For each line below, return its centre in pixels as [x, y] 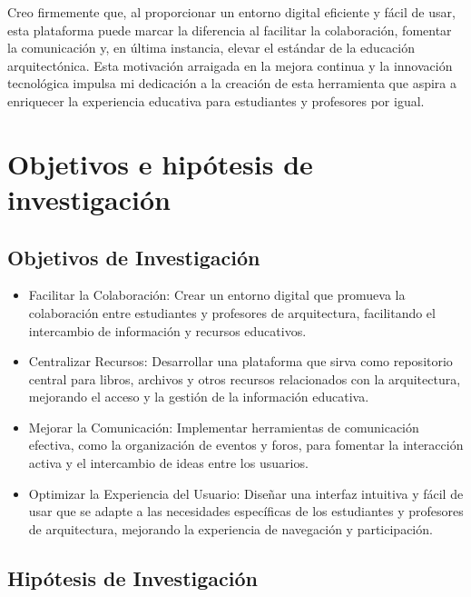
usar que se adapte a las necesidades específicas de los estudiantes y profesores [246, 511]
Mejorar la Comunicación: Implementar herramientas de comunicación [224, 427]
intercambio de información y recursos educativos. [167, 330]
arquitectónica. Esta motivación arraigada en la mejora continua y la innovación [230, 65]
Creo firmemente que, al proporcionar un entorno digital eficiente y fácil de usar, [231, 12]
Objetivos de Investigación [134, 257]
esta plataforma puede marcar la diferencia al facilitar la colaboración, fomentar [230, 30]
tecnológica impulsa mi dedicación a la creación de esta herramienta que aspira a [232, 83]
